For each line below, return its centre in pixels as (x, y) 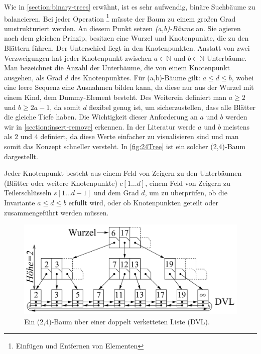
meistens (236, 126)
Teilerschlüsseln (28, 193)
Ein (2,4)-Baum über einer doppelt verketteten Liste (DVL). (117, 321)
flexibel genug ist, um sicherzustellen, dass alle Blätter (172, 107)
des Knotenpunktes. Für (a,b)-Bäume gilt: (135, 77)
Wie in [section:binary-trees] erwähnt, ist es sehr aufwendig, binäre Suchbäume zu (130, 7)
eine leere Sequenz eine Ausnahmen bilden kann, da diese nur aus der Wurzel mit (129, 87)
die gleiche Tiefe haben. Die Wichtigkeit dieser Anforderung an (101, 117)
